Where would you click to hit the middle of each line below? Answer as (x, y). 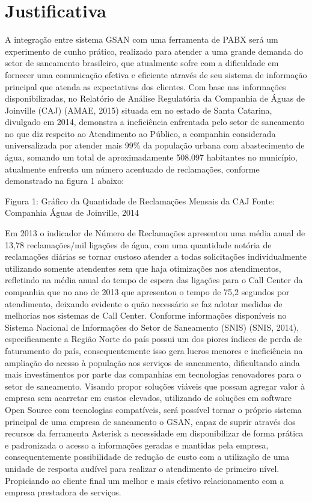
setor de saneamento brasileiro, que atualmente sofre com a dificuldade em (142, 63)
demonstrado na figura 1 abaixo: (65, 181)
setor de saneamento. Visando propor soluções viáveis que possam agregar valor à (155, 386)
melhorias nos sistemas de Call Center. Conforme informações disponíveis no (146, 315)
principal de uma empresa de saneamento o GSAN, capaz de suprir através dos (150, 421)
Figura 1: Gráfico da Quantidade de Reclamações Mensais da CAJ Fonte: (140, 200)
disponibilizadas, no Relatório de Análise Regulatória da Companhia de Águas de (155, 98)
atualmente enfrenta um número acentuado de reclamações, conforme (132, 169)
